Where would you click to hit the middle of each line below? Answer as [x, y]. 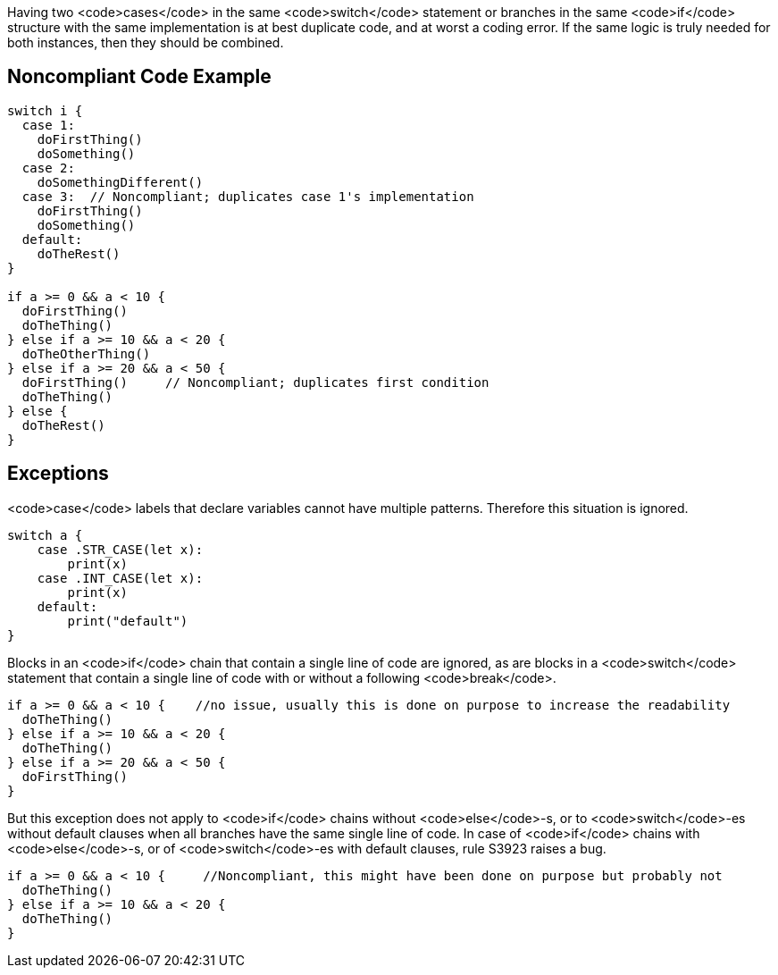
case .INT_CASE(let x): [120, 578]
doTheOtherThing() [86, 353]
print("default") [128, 621]
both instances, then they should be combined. [146, 42]
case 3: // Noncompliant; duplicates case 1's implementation [248, 196]
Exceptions [58, 474]
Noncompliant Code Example [139, 77]
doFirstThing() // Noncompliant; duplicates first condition [255, 382]
